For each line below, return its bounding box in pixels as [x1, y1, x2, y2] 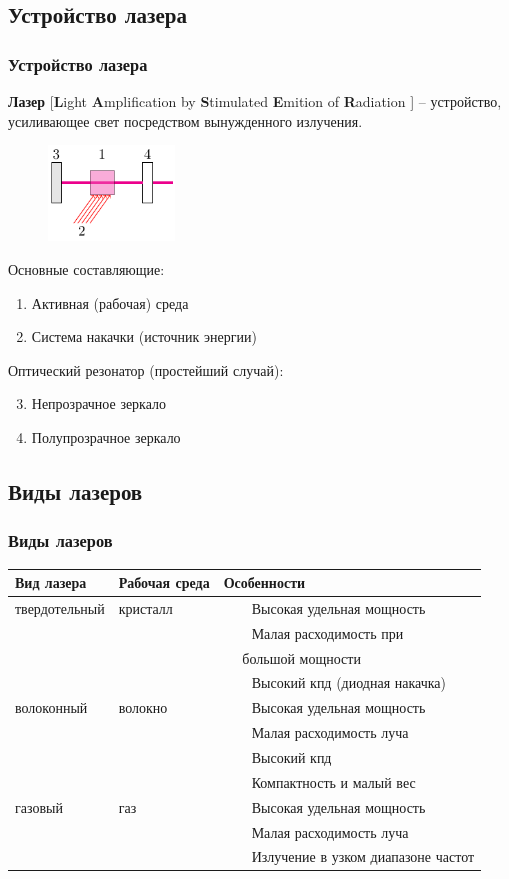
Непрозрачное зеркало [31, 393, 167, 414]
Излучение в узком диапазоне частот [251, 846, 475, 867]
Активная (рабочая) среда [31, 292, 189, 313]
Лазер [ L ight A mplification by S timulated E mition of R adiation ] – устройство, [8, 91, 502, 111]
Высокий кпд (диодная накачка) [251, 672, 446, 693]
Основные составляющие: [8, 259, 165, 280]
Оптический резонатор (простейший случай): [8, 359, 284, 380]
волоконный [15, 697, 88, 718]
